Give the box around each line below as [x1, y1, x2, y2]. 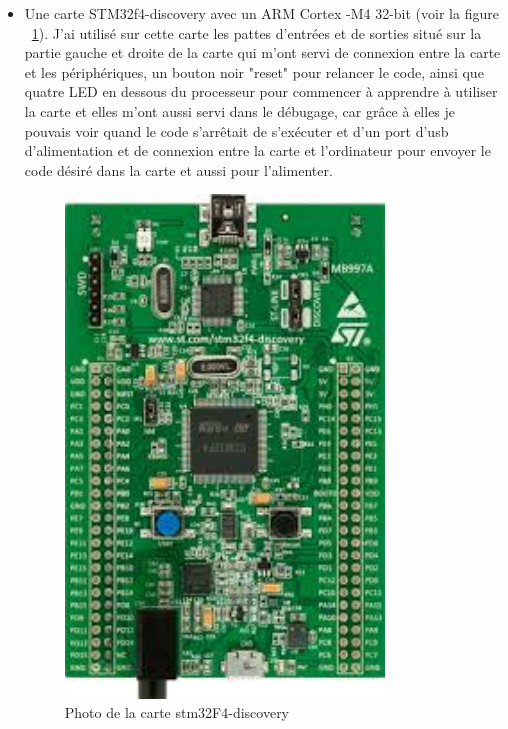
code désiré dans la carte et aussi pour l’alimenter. [24, 159, 333, 180]
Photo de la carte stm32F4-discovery [64, 702, 290, 723]
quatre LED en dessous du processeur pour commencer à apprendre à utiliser [24, 81, 498, 102]
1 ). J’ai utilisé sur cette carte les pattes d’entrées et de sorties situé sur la [31, 22, 482, 43]
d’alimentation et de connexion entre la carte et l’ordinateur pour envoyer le [24, 140, 491, 161]
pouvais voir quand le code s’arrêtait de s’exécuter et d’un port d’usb [24, 120, 449, 141]
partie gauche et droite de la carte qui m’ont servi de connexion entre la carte [24, 42, 501, 63]
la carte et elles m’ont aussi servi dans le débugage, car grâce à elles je [24, 100, 456, 121]
